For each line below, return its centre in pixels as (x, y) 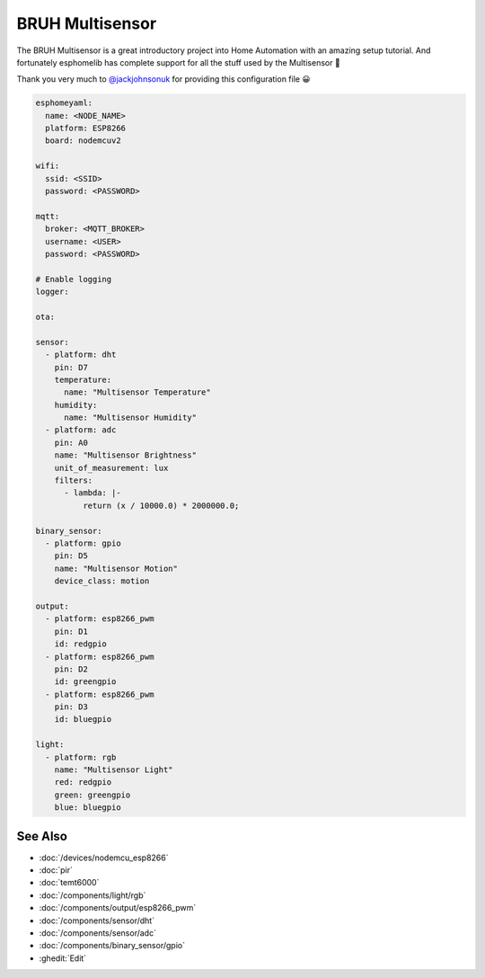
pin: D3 (71, 707)
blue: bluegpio (88, 808)
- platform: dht (81, 355)
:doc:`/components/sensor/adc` (98, 933)
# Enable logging (74, 279)
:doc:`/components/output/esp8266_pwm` (118, 908)
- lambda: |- (93, 493)
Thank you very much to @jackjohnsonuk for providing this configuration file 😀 (163, 79)
